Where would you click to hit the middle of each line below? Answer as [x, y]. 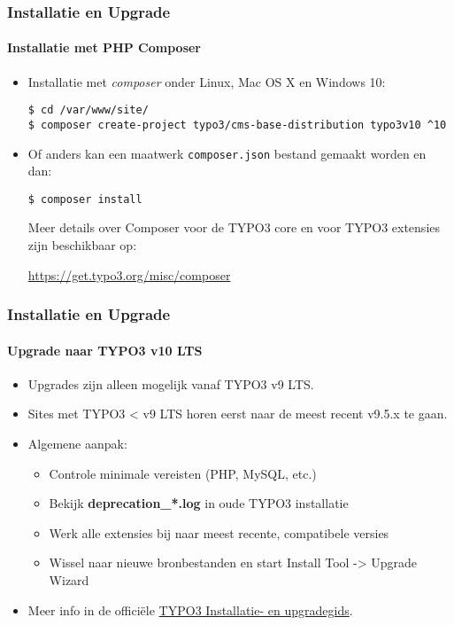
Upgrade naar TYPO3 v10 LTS [105, 350]
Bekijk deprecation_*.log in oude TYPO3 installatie [199, 503]
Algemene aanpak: [77, 444]
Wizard [69, 580]
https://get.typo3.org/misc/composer [129, 274]
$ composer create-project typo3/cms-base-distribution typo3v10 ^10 [237, 125]
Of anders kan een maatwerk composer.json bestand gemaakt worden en [227, 153]
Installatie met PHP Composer [104, 47]
